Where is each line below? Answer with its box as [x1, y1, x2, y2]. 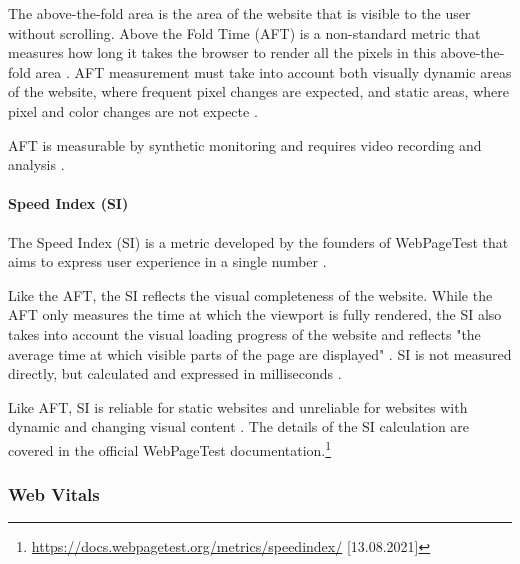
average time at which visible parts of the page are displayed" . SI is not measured [8, 343, 512, 364]
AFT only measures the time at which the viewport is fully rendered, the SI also [8, 304, 502, 325]
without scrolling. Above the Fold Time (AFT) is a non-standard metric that [8, 22, 481, 43]
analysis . [8, 154, 65, 175]
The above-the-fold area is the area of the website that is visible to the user [8, 3, 471, 23]
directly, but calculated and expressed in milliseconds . [8, 363, 342, 384]
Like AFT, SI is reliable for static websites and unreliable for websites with [8, 396, 468, 417]
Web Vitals [8, 482, 100, 507]
